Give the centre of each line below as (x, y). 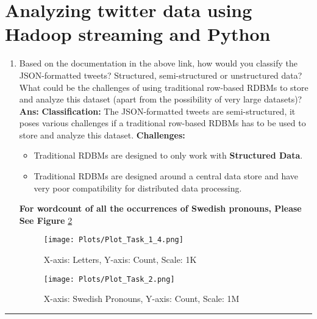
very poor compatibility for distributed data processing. (138, 188)
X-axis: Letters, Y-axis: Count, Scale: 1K (120, 260)
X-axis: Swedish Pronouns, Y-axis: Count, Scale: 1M (141, 299)
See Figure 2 (46, 220)
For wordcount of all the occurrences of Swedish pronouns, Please (160, 208)
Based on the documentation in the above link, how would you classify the (158, 63)
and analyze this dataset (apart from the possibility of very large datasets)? (161, 99)
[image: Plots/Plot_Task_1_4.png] (113, 240)
